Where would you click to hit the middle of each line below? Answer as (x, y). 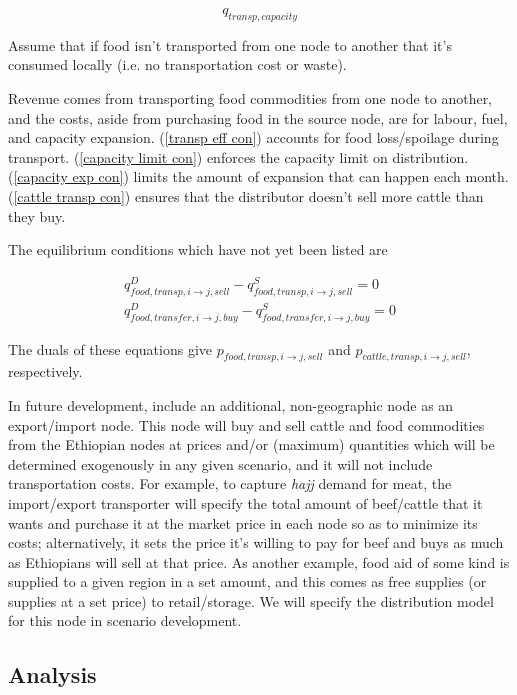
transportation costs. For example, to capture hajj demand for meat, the (230, 483)
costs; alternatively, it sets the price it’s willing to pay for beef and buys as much (256, 542)
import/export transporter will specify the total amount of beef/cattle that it (245, 502)
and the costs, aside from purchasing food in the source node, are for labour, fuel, (258, 117)
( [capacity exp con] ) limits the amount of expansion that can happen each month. (258, 176)
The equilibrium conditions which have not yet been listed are (198, 249)
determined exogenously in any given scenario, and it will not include (220, 463)
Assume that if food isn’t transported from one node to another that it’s (230, 44)
